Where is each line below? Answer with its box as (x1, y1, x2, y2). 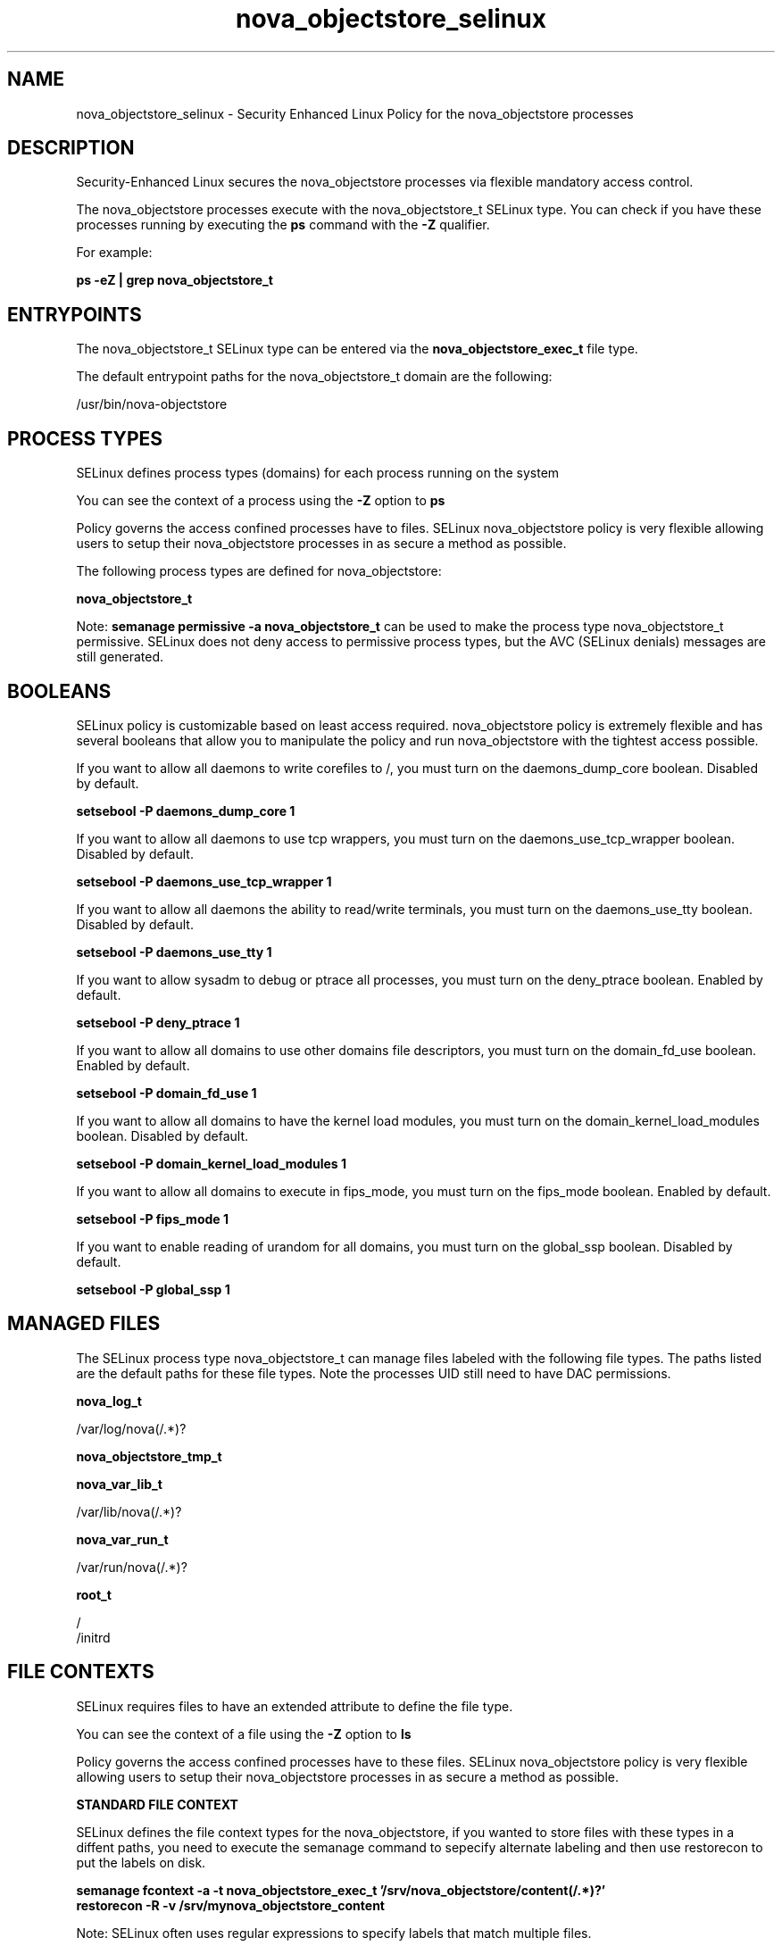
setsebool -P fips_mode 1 (76, 1210, 229, 1227)
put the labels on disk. (76, 1854, 206, 1870)
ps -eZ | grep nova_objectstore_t (76, 272, 273, 288)
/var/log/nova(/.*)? (76, 1420, 187, 1436)
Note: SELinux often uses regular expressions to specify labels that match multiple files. (76, 1925, 592, 1941)
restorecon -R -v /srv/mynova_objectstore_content (76, 1897, 385, 1913)
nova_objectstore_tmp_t (76, 1448, 222, 1464)
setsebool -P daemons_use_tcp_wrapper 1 (76, 873, 332, 889)
